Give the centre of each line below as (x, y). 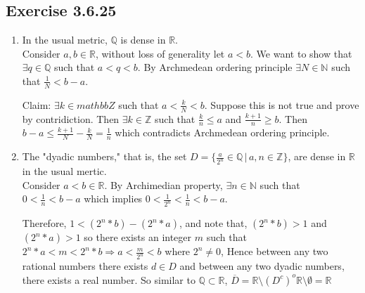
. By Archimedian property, (164, 184)
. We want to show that (301, 53)
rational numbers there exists (85, 266)
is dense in (143, 40)
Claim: (37, 104)
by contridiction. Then (71, 118)
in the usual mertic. (64, 171)
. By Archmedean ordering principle (215, 67)
